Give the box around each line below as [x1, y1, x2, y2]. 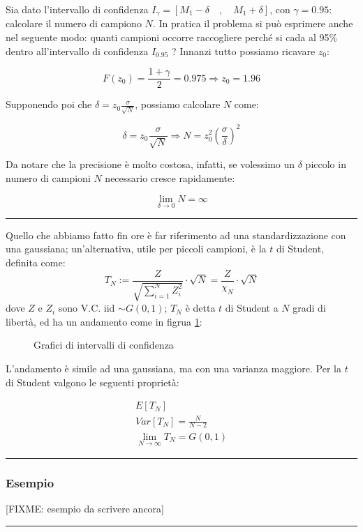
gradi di [292, 301, 326, 315]
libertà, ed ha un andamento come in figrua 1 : [6, 314, 202, 328]
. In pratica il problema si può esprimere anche [152, 16, 353, 31]
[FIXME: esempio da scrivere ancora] [6, 501, 164, 515]
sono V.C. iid [58, 301, 115, 315]
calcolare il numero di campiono [6, 16, 142, 31]
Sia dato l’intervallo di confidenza [6, 2, 149, 16]
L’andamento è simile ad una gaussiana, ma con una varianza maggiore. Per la [6, 360, 341, 375]
